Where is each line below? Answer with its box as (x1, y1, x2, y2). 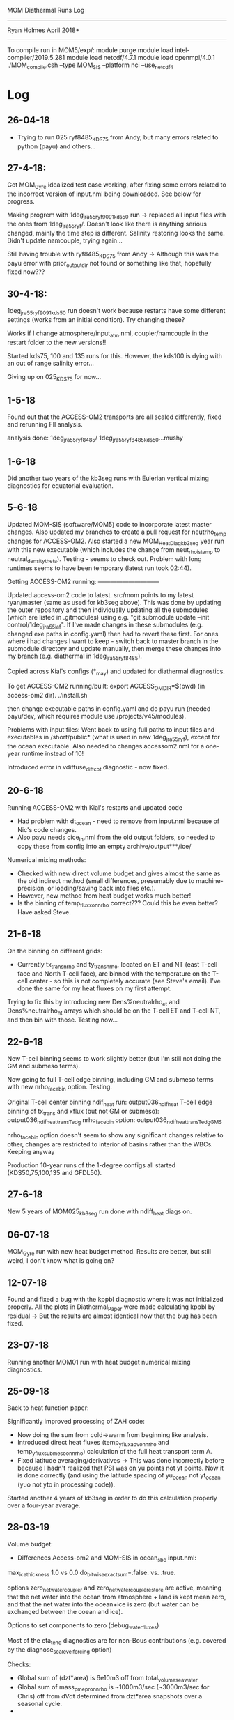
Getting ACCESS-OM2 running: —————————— (7, 578, 159, 586)
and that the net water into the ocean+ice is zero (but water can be (7, 1600, 200, 1608)
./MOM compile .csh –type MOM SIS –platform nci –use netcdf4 (7, 61, 174, 70)
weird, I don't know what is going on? (7, 1257, 115, 1265)
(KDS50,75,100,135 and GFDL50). (7, 1169, 102, 1176)
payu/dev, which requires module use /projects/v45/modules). (7, 712, 187, 721)
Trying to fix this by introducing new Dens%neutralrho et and (7, 997, 180, 1008)
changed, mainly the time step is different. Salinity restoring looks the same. (7, 229, 225, 237)
